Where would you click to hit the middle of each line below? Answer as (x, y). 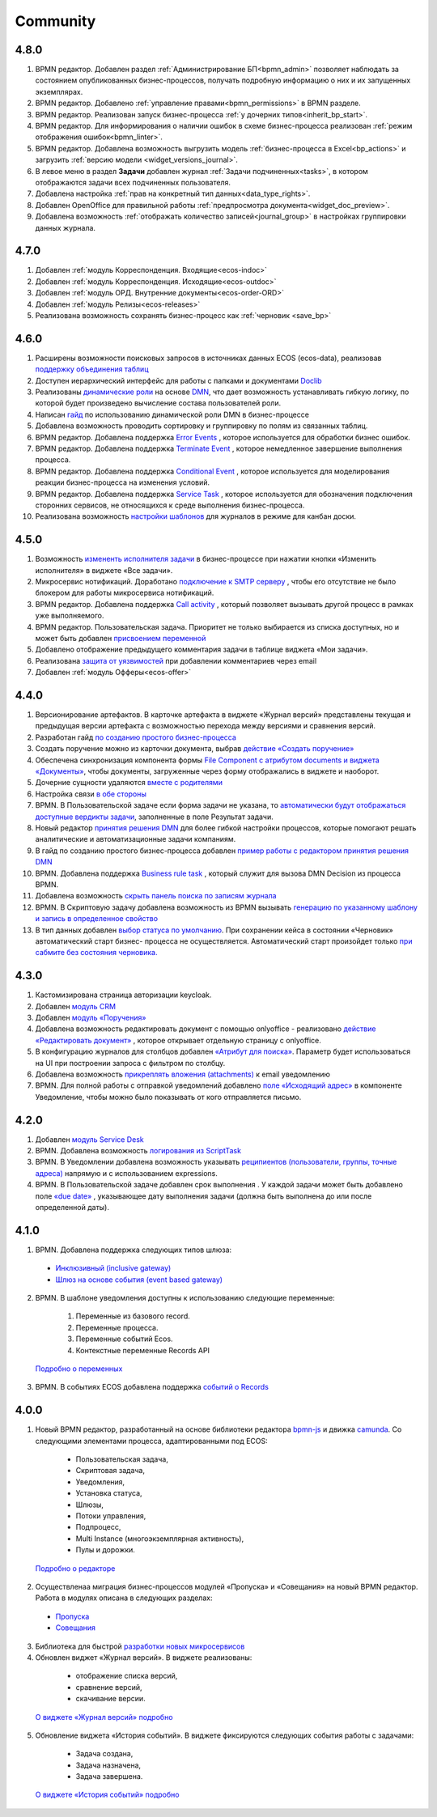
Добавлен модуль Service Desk (90, 1139)
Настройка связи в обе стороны (91, 794)
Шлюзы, (90, 1505)
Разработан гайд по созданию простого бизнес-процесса (136, 737)
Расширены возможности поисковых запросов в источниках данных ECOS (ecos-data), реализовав (208, 358)
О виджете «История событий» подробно (107, 1795)
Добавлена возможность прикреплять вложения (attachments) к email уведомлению (183, 1074)
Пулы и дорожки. (105, 1550)
